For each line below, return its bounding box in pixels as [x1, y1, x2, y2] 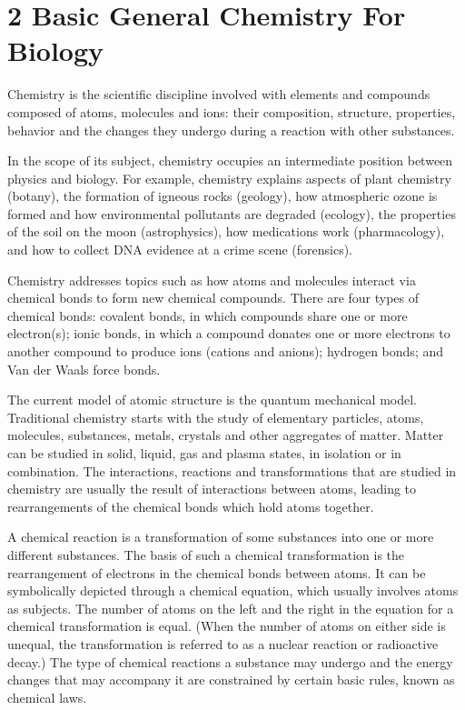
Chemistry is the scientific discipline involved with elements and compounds [7, 85, 430, 104]
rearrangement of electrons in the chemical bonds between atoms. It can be [7, 563, 426, 582]
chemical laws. [7, 687, 87, 706]
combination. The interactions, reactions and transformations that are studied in [7, 461, 457, 480]
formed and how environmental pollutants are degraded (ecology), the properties [7, 204, 456, 223]
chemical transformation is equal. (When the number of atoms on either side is [7, 616, 446, 635]
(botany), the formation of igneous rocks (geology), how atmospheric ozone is [7, 186, 438, 205]
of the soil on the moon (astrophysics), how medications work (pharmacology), [7, 222, 445, 241]
